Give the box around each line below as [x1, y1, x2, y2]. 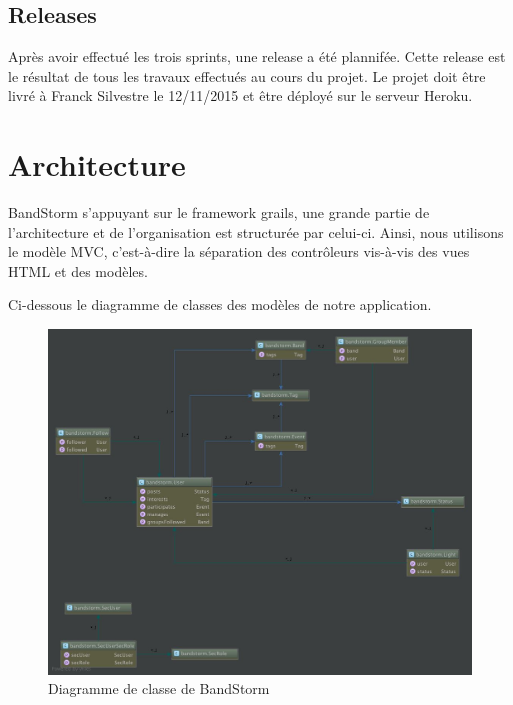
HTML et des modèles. [8, 260, 148, 281]
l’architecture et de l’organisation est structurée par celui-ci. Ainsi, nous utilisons [8, 221, 504, 242]
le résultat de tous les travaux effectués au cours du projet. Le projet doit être [8, 65, 486, 86]
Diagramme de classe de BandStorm [48, 678, 270, 699]
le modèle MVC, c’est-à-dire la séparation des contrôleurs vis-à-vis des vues [8, 241, 470, 262]
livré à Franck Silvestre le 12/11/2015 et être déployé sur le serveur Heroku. [8, 85, 473, 106]
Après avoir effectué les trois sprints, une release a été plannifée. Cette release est [8, 46, 506, 67]
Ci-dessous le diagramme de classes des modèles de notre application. [8, 294, 432, 315]
